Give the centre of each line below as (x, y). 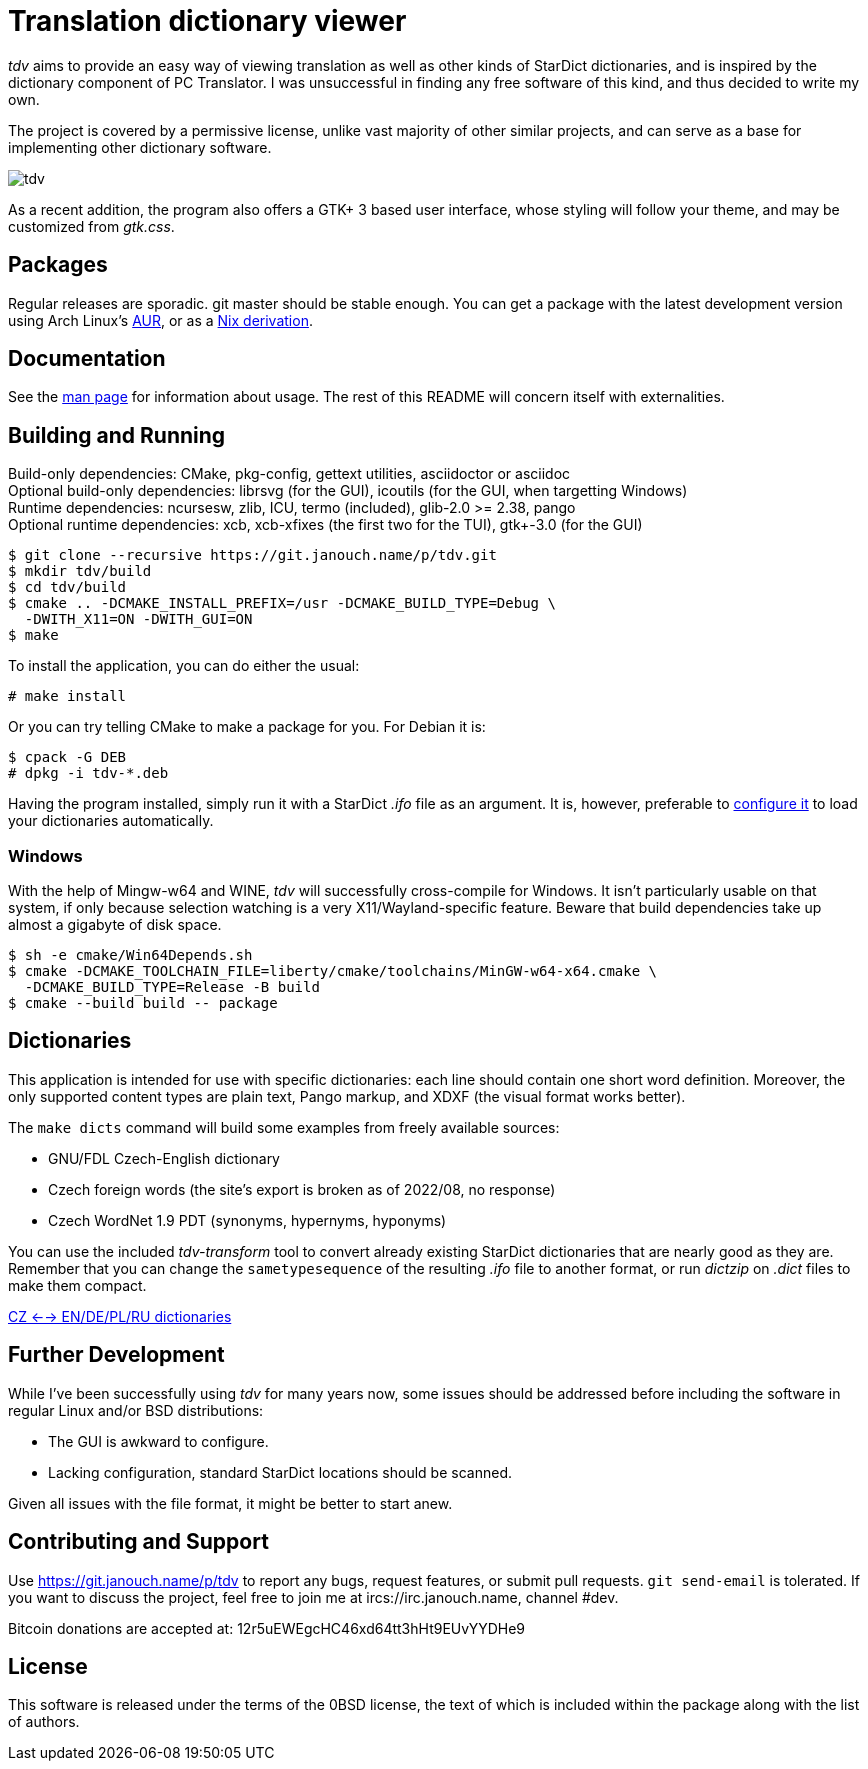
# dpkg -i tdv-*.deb (88, 773)
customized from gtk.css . (91, 226)
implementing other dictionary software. (140, 147)
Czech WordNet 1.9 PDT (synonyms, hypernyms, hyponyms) (247, 1220)
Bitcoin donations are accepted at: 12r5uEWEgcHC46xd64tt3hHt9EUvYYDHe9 (266, 1628)
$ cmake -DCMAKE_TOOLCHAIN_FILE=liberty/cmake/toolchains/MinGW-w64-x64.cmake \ (333, 971)
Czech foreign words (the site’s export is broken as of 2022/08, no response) (302, 1189)
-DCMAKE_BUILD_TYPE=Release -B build (172, 987)
